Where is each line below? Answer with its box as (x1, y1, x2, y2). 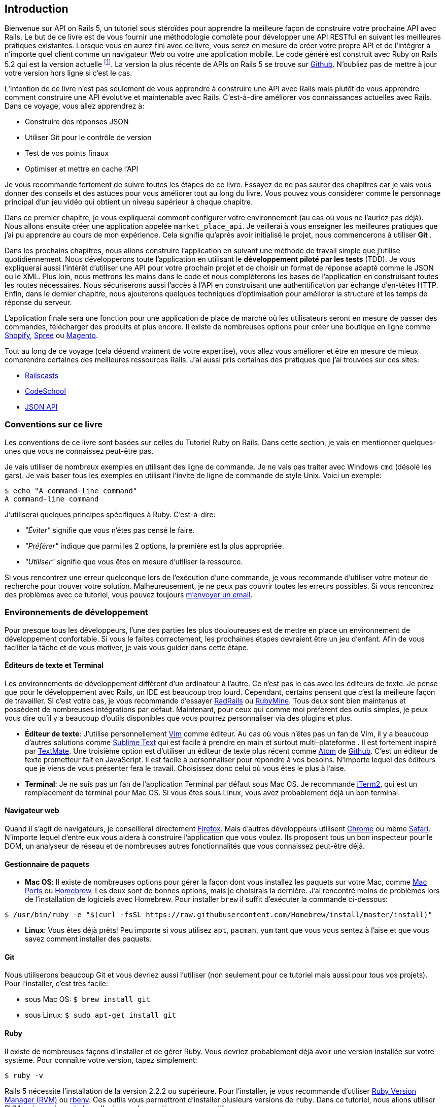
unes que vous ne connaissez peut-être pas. (5, 446, 154, 455)
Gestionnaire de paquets (5, 859, 89, 868)
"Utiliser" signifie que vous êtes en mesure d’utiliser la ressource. (25, 557, 243, 566)
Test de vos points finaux (25, 149, 109, 158)
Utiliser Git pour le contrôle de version (25, 133, 152, 142)
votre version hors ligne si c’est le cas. (5, 69, 132, 78)
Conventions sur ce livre (5, 419, 102, 430)
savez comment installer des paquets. (25, 934, 152, 944)
